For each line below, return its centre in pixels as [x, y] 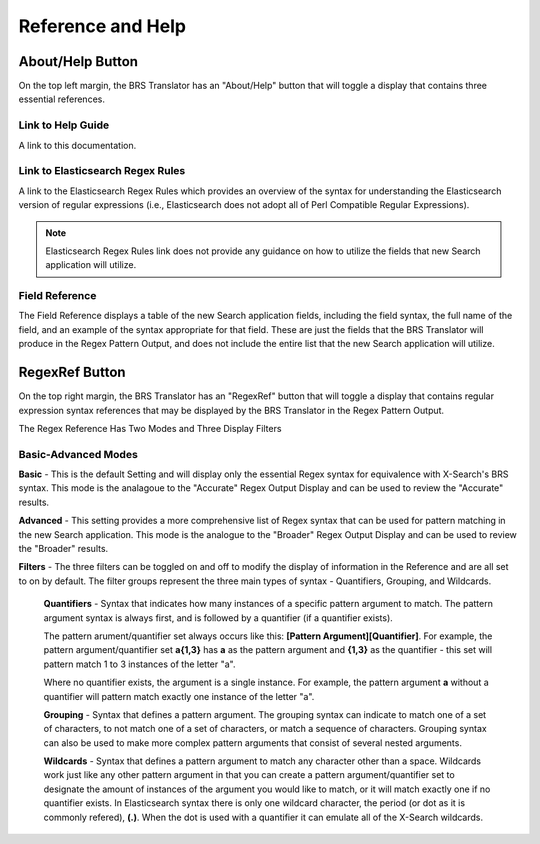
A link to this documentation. [77, 145]
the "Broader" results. [63, 548]
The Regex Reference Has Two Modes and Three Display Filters [150, 428]
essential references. [61, 99]
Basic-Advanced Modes [78, 454]
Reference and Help [102, 26]
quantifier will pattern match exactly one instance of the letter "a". [179, 696]
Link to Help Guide [64, 125]
